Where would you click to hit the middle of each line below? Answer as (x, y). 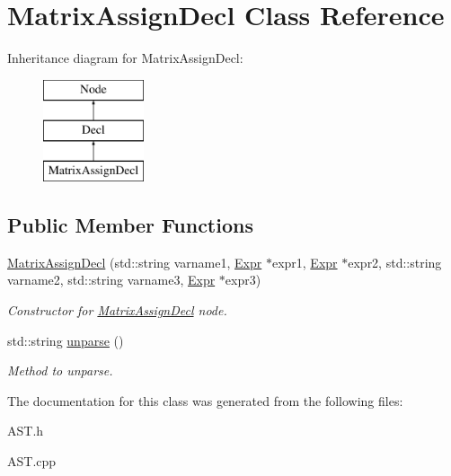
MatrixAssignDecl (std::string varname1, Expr (135, 262)
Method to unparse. (60, 370)
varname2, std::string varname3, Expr (111, 280)
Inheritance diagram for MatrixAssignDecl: (125, 58)
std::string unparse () (66, 340)
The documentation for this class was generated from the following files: (205, 400)
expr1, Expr (305, 262)
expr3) (243, 280)
